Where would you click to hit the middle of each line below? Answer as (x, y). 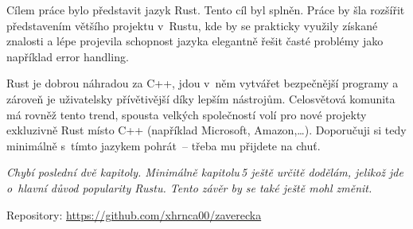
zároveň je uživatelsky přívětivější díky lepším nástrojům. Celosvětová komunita (201, 98)
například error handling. (68, 56)
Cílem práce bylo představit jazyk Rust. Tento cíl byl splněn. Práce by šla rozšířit (206, 10)
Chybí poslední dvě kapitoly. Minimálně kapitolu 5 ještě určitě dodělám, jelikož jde (205, 172)
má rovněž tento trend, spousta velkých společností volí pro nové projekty (187, 114)
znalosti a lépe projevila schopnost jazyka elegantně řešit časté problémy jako (195, 41)
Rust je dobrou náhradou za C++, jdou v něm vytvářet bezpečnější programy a (203, 83)
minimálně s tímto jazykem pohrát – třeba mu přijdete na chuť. (164, 145)
